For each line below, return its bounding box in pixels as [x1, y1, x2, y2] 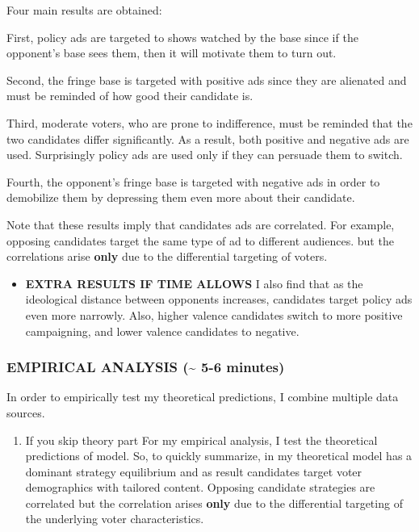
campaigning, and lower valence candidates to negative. [25, 322, 300, 339]
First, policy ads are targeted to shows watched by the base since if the [6, 28, 358, 45]
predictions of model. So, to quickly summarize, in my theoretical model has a [25, 447, 413, 464]
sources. [6, 404, 45, 421]
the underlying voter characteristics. [25, 510, 204, 527]
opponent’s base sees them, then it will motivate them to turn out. [6, 44, 337, 61]
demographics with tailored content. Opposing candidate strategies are [25, 479, 375, 496]
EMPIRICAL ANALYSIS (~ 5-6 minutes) [6, 357, 285, 377]
